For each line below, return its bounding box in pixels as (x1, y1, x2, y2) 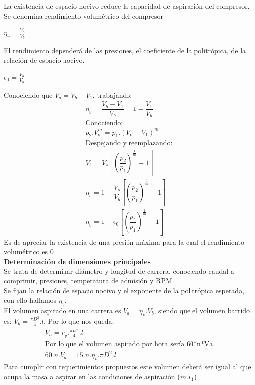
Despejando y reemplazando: (85, 140, 173, 147)
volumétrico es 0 (4, 246, 54, 257)
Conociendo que (4, 89, 53, 100)
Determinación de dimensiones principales (4, 256, 151, 266)
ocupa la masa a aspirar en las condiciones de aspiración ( (4, 371, 180, 381)
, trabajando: (92, 89, 132, 100)
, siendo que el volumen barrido (154, 305, 250, 315)
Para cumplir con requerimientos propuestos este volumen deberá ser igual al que (4, 361, 251, 371)
